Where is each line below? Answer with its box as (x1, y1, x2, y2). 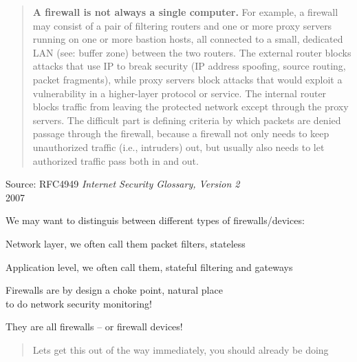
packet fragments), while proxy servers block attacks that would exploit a (32, 72, 343, 86)
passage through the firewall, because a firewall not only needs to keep (32, 126, 329, 141)
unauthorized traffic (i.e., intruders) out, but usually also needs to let (32, 139, 325, 154)
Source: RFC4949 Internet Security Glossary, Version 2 (6, 177, 240, 191)
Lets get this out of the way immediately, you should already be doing (32, 342, 329, 356)
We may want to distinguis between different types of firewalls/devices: (6, 213, 305, 228)
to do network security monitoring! (6, 296, 152, 310)
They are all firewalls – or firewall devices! (6, 319, 183, 334)
